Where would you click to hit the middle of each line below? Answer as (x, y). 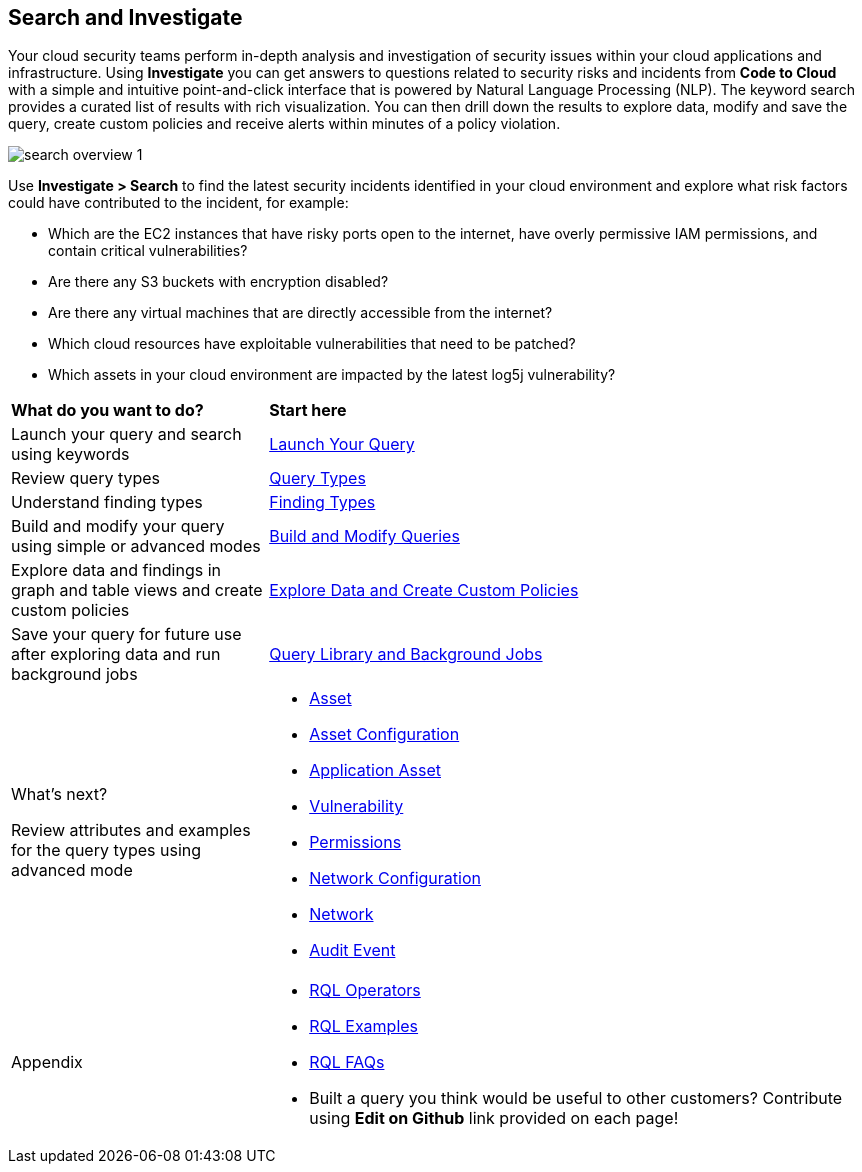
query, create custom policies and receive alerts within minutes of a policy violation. (284, 124)
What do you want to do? (107, 410)
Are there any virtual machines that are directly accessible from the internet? (300, 313)
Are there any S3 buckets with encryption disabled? (218, 282)
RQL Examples (364, 1026)
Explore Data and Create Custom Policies (424, 590)
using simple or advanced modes (136, 546)
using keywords (70, 454)
